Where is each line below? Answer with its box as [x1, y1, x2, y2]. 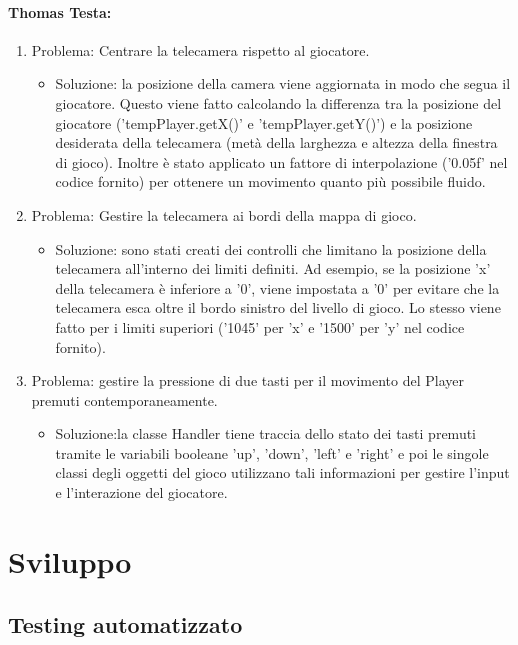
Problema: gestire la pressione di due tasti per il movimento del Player [31, 370, 464, 391]
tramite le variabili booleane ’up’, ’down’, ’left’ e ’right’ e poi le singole [55, 442, 489, 463]
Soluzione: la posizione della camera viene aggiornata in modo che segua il [55, 73, 511, 94]
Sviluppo [8, 540, 132, 581]
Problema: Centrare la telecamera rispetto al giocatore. [31, 39, 370, 60]
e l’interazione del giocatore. [55, 482, 228, 503]
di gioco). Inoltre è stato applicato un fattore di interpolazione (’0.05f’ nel [55, 151, 508, 172]
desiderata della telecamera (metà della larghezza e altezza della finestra [55, 132, 498, 153]
